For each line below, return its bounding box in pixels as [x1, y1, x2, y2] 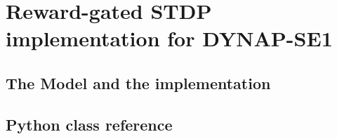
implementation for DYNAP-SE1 [6, 24, 333, 53]
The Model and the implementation [6, 72, 271, 93]
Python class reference [6, 113, 173, 135]
